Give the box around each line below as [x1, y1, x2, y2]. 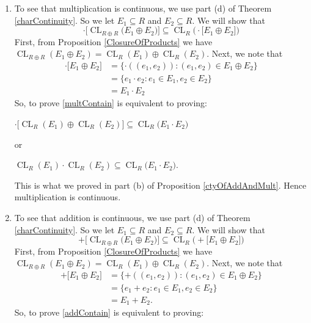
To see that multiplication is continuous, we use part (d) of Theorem [14, 2, 272, 14]
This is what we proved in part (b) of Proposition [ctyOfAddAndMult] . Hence [14, 178, 307, 191]
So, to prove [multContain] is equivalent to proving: [14, 96, 208, 109]
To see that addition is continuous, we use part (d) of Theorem [14, 211, 251, 223]
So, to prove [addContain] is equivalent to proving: [14, 306, 204, 319]
